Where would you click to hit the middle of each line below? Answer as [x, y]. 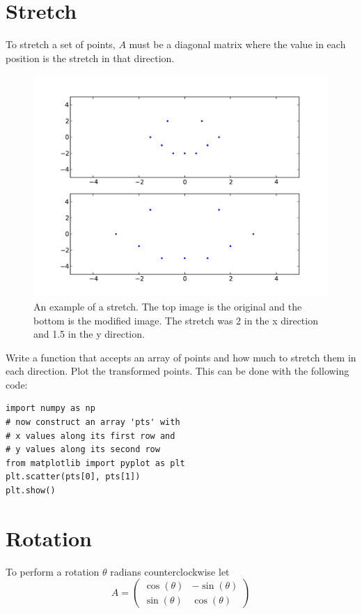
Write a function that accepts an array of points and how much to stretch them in [181, 357]
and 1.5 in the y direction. [89, 334]
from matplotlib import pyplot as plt [95, 463]
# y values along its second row [83, 450]
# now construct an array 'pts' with [93, 422]
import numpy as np [50, 409]
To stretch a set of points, [61, 44]
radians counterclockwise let [170, 571]
